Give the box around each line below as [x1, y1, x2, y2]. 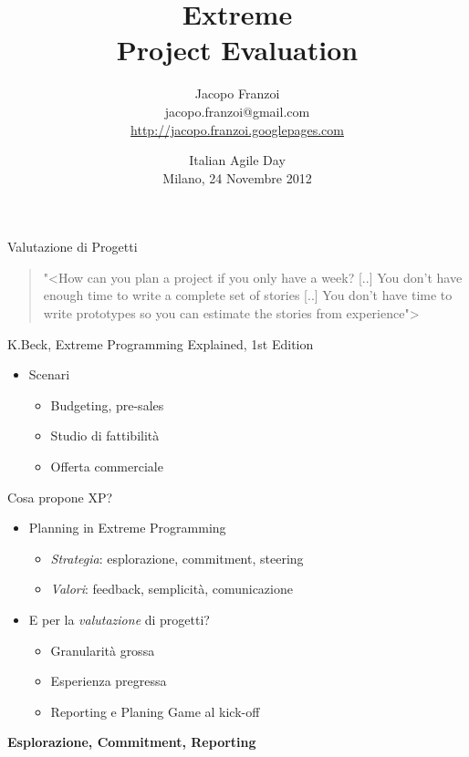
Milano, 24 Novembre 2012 [162, 168, 312, 187]
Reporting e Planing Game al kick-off [50, 701, 260, 721]
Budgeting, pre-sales [50, 395, 164, 414]
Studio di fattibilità [50, 426, 160, 445]
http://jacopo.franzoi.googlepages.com [130, 119, 344, 139]
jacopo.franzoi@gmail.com [164, 101, 310, 120]
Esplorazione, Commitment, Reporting [7, 732, 256, 752]
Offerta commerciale [50, 457, 163, 476]
